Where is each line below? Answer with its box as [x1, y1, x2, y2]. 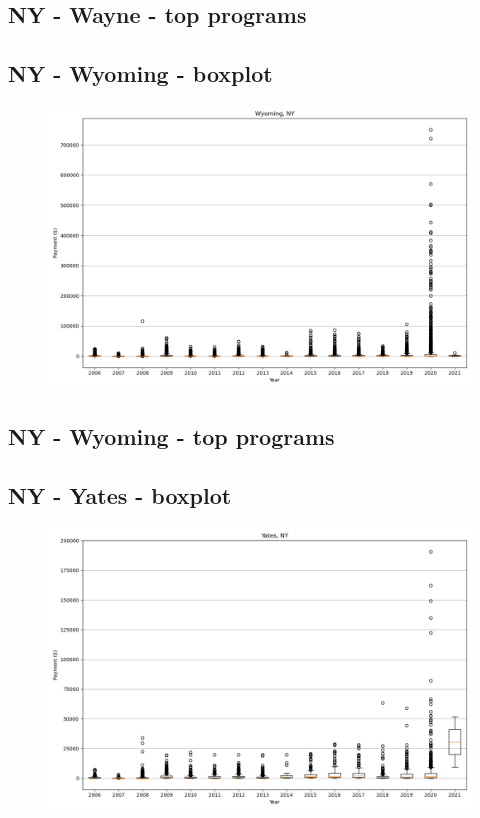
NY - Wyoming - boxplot [8, 58, 273, 89]
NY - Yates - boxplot [8, 480, 232, 511]
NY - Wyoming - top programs [8, 421, 335, 452]
